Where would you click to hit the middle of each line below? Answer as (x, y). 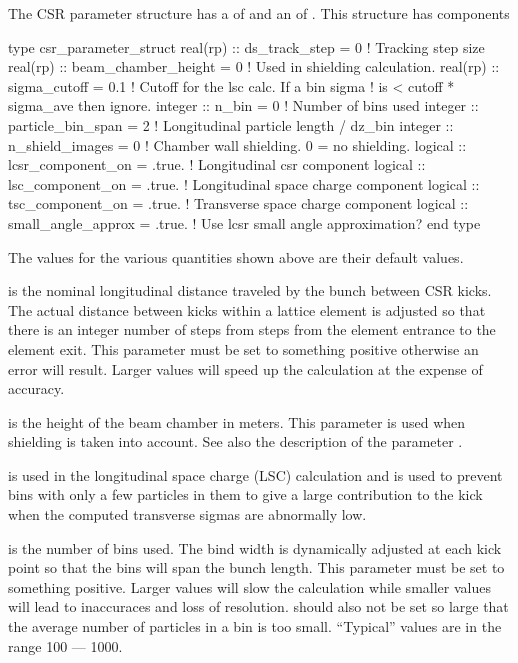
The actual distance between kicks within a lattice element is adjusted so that (247, 309)
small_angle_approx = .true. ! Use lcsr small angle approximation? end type (244, 222)
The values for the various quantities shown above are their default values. (236, 256)
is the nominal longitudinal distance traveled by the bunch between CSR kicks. (250, 290)
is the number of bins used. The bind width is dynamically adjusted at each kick (255, 547)
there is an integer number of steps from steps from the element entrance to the (252, 329)
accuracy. (36, 388)
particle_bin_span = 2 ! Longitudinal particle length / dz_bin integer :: (231, 124)
